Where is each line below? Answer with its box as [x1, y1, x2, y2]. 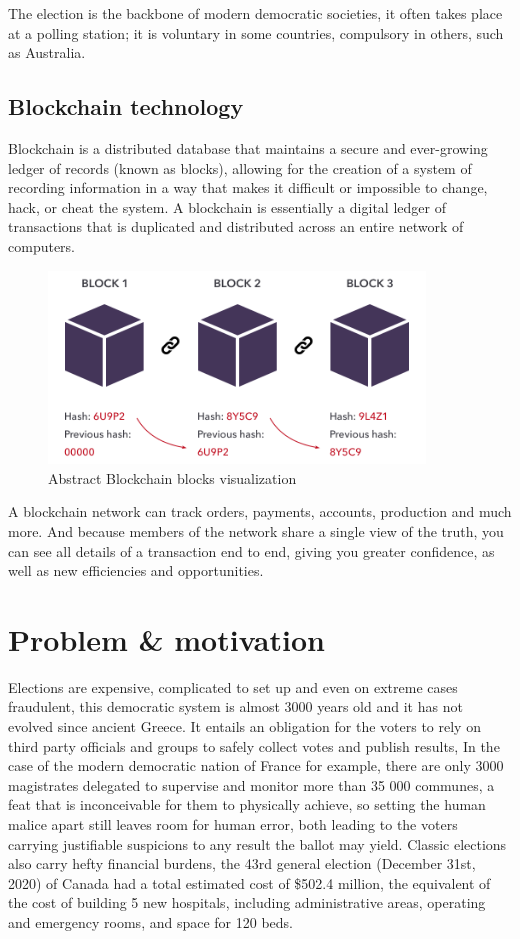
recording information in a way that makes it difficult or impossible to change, [8, 177, 488, 198]
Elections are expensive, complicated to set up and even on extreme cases [8, 676, 458, 697]
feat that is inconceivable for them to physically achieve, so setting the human [8, 794, 486, 815]
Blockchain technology [8, 91, 244, 122]
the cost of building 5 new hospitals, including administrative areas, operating [8, 892, 486, 913]
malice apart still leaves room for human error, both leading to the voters [8, 814, 458, 835]
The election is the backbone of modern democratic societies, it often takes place [8, 3, 503, 23]
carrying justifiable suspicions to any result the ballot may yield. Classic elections [8, 833, 507, 854]
